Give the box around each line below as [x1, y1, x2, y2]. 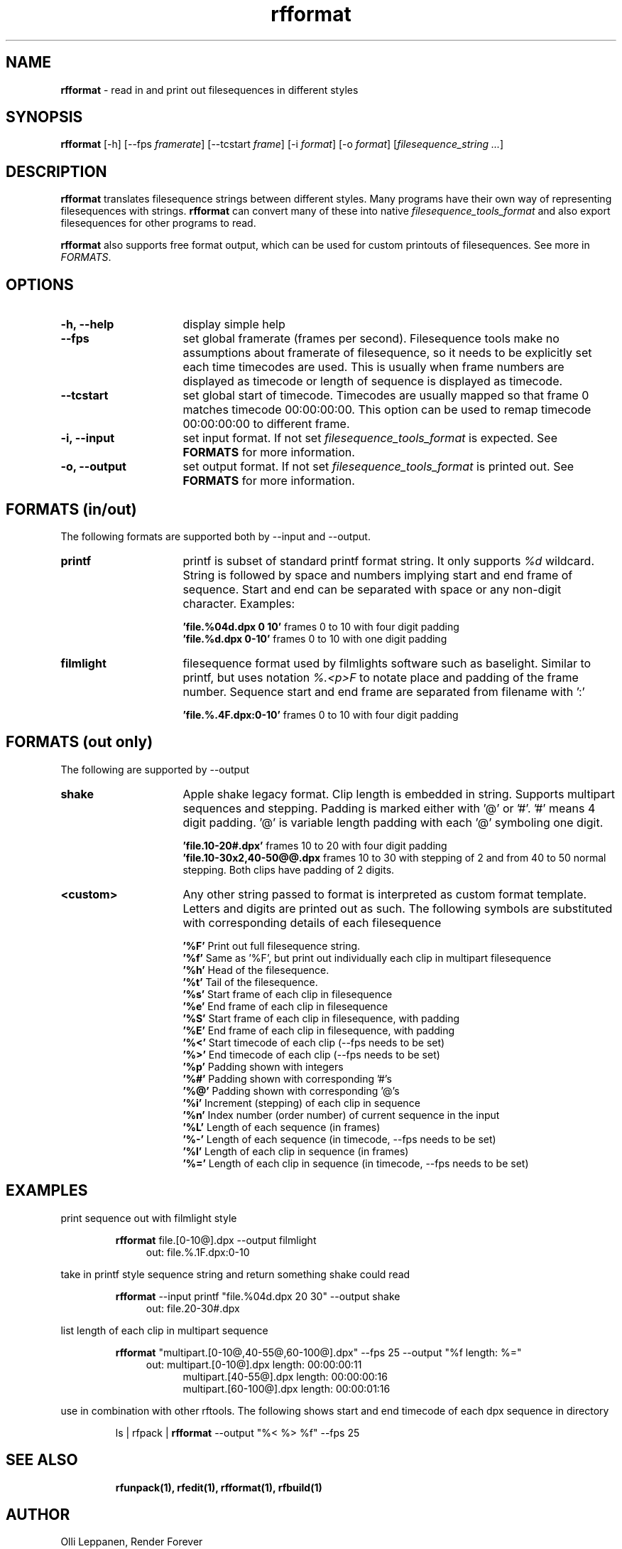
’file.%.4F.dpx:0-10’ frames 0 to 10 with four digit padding [182, 708, 459, 721]
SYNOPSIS [6, 108, 83, 127]
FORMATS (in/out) [6, 500, 137, 518]
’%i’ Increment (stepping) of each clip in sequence [182, 1096, 420, 1109]
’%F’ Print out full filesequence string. [182, 939, 361, 952]
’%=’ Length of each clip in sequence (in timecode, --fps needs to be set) [182, 1157, 529, 1169]
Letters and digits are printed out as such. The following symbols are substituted [182, 901, 613, 916]
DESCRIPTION [6, 162, 107, 181]
